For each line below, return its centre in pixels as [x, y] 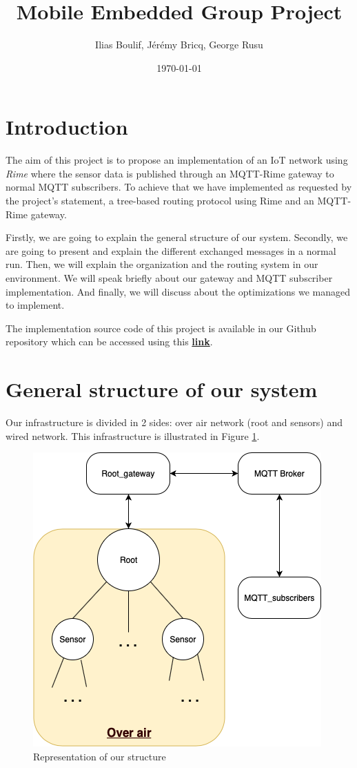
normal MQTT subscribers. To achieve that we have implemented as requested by [179, 187]
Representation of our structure [100, 756]
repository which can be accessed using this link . [109, 342]
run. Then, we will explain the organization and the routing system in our [162, 264]
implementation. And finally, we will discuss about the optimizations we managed [178, 291]
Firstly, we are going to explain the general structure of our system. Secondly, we [177, 237]
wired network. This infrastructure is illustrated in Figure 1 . [133, 435]
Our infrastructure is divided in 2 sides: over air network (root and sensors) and [174, 422]
